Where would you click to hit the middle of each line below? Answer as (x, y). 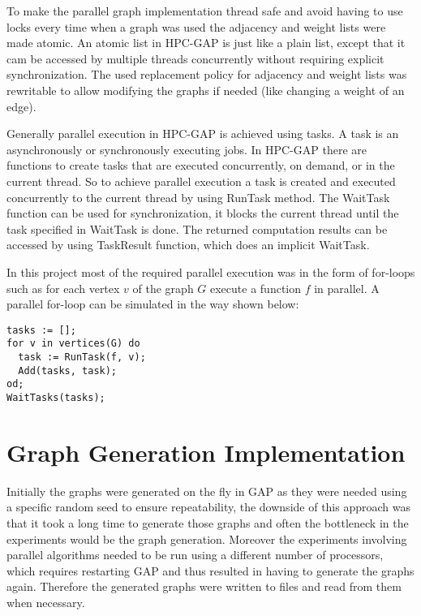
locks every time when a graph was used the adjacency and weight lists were (196, 26)
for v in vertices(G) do (73, 344)
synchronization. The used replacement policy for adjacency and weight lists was (207, 74)
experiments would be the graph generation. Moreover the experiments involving (207, 538)
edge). (21, 106)
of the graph (163, 288)
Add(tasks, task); (68, 370)
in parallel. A (347, 288)
